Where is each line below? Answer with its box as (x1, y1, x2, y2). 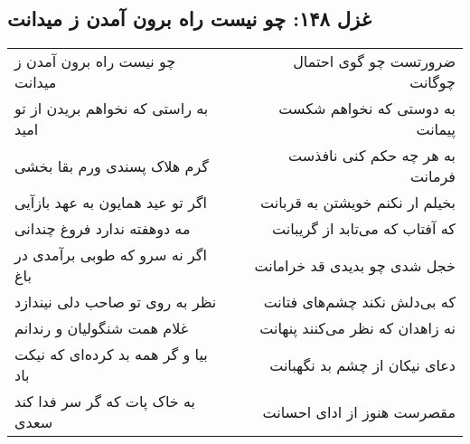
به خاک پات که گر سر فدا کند (14, 391, 196, 412)
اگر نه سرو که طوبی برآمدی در (14, 244, 207, 266)
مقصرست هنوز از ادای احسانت (262, 401, 456, 422)
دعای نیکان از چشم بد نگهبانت (269, 354, 456, 375)
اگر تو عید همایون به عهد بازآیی (14, 192, 208, 213)
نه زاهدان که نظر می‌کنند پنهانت (259, 317, 456, 339)
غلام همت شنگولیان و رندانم (14, 317, 189, 339)
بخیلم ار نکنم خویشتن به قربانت (259, 192, 456, 213)
